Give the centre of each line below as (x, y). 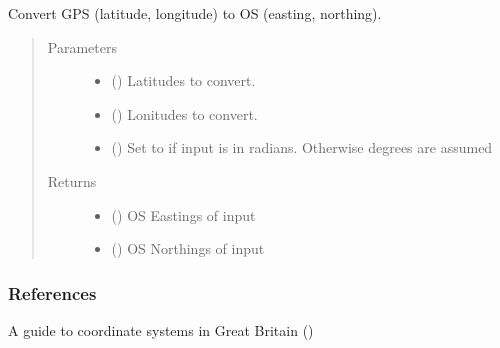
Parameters (82, 46)
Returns (72, 180)
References (52, 292)
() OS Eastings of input (183, 214)
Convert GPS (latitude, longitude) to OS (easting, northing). (195, 13)
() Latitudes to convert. (183, 80)
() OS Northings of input (188, 248)
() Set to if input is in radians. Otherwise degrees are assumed (302, 147)
